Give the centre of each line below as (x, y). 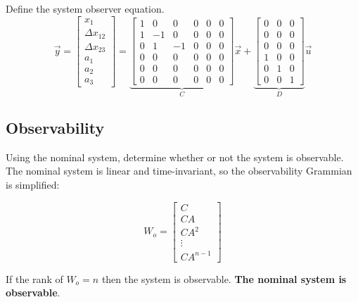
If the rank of (34, 278)
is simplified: (33, 184)
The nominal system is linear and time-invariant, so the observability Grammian (179, 171)
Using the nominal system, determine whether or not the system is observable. (175, 157)
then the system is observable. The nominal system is (224, 278)
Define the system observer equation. (85, 8)
